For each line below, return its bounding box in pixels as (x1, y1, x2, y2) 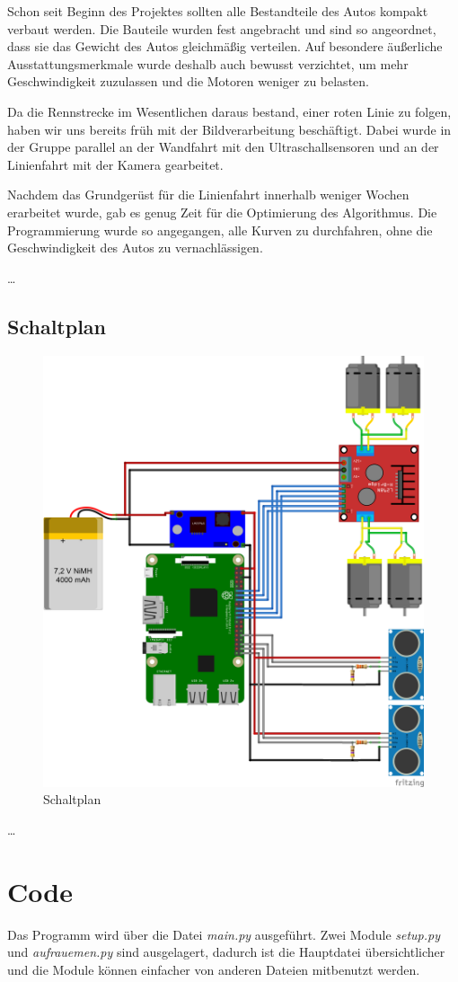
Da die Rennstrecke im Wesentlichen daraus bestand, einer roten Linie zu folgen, (7, 102, 452, 120)
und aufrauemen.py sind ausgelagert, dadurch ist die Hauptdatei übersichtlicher (7, 942, 445, 961)
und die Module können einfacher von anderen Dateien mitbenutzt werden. (7, 960, 420, 978)
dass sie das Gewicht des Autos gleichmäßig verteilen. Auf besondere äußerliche (7, 37, 443, 56)
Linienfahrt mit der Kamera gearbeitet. (7, 155, 224, 173)
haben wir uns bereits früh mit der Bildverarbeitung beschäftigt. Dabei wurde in (7, 119, 452, 138)
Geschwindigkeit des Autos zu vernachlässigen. (7, 238, 263, 257)
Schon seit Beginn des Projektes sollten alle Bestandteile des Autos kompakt (7, 2, 428, 20)
